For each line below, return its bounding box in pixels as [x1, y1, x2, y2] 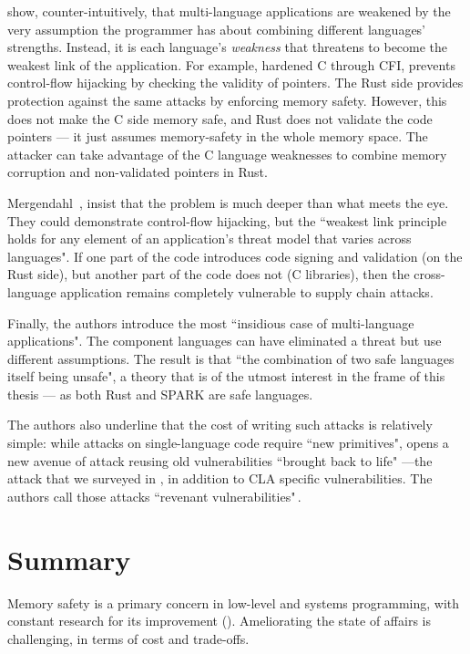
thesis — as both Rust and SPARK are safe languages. [7, 384, 313, 403]
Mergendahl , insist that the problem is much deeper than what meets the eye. [7, 192, 449, 212]
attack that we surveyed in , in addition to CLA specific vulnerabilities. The [7, 469, 433, 488]
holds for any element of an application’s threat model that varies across [7, 229, 412, 248]
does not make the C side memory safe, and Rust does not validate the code [7, 109, 433, 128]
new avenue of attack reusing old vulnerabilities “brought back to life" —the [7, 451, 433, 470]
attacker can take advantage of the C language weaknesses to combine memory [7, 144, 447, 163]
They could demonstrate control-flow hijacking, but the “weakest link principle [7, 211, 447, 230]
